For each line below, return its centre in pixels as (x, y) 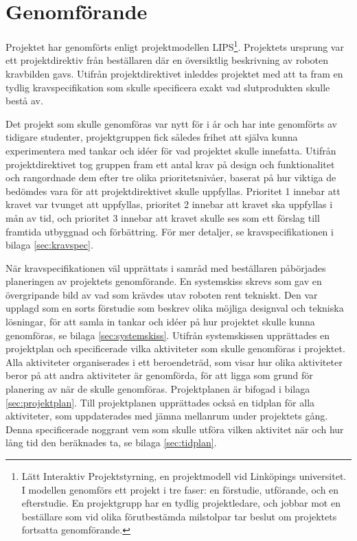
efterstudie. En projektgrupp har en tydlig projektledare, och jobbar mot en (181, 503)
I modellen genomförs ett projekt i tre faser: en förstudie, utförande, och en (180, 489)
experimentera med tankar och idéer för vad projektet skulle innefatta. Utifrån (171, 150)
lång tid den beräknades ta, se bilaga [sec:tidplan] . (111, 442)
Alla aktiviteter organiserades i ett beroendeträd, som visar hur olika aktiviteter (174, 361)
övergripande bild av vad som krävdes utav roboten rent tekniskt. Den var (162, 294)
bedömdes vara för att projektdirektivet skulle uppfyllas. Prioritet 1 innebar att (173, 191)
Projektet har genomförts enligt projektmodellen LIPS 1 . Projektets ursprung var (175, 46)
